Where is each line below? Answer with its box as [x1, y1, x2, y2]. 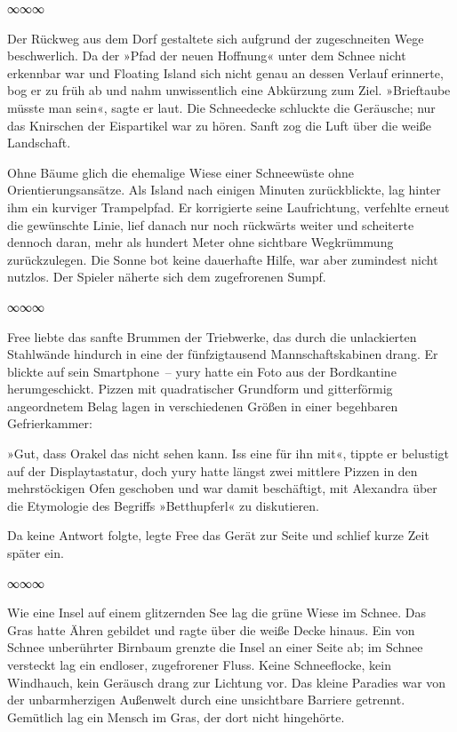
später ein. [7, 544, 64, 562]
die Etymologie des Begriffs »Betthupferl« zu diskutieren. [7, 496, 319, 514]
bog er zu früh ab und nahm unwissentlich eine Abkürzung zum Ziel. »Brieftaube [7, 81, 451, 99]
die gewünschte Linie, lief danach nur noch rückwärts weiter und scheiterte [7, 215, 414, 234]
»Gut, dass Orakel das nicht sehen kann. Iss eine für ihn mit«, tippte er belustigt [7, 444, 449, 463]
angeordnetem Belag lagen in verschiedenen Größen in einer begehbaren [7, 396, 398, 415]
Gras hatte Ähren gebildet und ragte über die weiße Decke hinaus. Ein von [7, 620, 415, 639]
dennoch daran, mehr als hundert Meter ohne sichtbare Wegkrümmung [7, 233, 394, 251]
